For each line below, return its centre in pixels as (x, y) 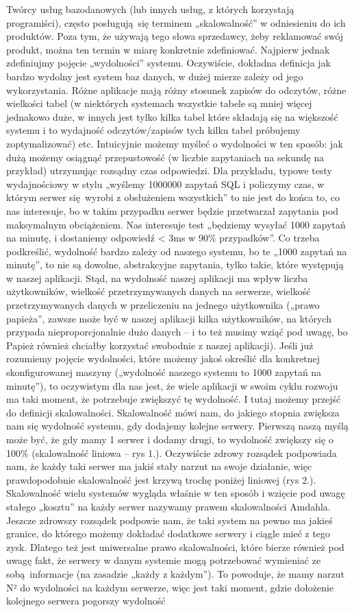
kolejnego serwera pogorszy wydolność (86, 601)
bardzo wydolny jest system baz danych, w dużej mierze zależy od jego (155, 76)
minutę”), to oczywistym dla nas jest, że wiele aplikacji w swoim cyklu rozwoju (172, 385)
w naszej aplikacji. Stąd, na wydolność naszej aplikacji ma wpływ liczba (157, 278)
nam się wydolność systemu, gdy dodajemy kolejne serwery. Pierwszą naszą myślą (177, 426)
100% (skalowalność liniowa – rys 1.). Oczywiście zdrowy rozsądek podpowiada (172, 452)
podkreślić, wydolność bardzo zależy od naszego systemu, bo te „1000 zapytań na (177, 251)
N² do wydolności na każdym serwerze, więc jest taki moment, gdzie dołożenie (170, 587)
